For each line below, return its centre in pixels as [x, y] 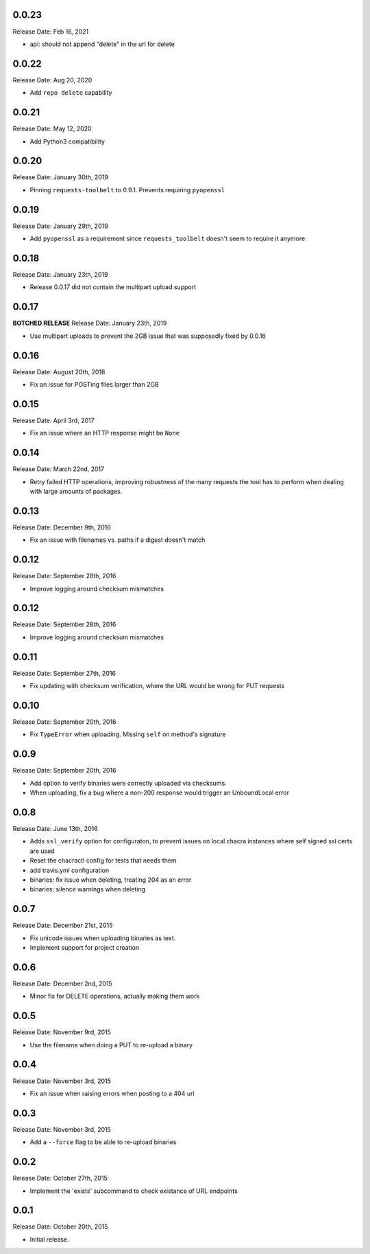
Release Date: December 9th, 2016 [62, 527]
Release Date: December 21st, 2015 [63, 925]
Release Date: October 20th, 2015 [60, 1227]
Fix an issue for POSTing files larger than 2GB [94, 384]
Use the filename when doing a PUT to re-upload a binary [111, 1045]
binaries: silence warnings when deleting [87, 889]
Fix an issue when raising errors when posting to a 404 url [112, 1093]
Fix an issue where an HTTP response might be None [105, 433]
